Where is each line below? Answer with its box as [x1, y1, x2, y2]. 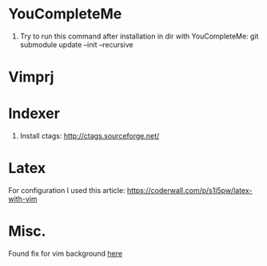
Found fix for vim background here [8, 248, 122, 258]
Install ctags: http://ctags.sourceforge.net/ [19, 131, 160, 141]
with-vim [8, 194, 38, 204]
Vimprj [8, 68, 54, 87]
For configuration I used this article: [8, 186, 126, 195]
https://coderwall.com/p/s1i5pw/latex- [126, 186, 253, 195]
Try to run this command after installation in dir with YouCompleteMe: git [19, 31, 259, 41]
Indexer [8, 105, 60, 123]
